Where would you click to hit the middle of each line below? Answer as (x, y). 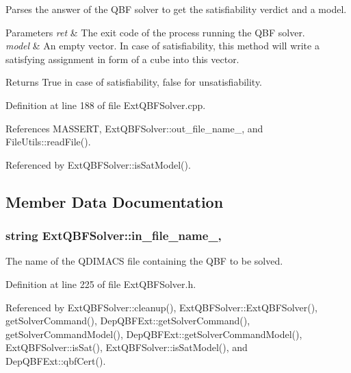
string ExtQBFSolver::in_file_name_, (114, 236)
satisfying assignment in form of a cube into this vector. (122, 59)
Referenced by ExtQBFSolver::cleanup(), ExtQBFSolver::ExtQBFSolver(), (162, 307)
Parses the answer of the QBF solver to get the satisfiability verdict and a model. (176, 9)
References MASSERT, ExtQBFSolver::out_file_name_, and (134, 128)
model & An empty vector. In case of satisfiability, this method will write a (162, 46)
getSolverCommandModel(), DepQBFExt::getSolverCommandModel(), (154, 334)
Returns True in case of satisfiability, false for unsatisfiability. (134, 82)
